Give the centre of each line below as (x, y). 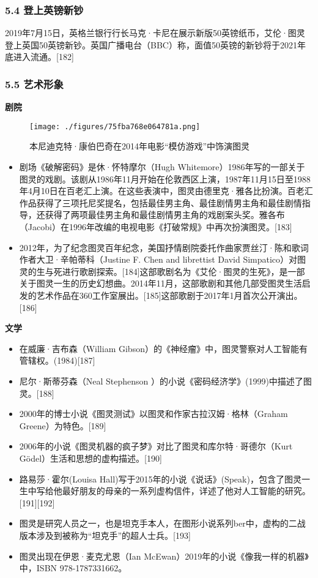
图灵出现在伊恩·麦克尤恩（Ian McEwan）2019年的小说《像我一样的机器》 (164, 556)
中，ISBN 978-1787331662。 (73, 568)
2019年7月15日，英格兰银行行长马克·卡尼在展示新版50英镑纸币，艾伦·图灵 (155, 33)
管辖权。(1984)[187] (57, 360)
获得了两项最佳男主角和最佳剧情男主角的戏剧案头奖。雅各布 (165, 215)
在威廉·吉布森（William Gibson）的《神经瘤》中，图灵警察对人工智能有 (163, 348)
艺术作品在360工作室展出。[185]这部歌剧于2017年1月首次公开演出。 (169, 295)
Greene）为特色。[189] (63, 425)
